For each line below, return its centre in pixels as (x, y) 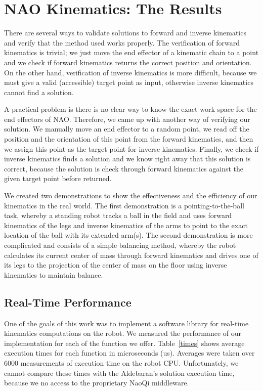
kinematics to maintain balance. (54, 274)
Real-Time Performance (68, 302)
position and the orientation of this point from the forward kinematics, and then (129, 139)
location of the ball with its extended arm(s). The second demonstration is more (128, 235)
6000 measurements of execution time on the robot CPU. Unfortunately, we (121, 362)
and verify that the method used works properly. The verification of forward (122, 42)
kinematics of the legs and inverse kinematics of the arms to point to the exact (126, 225)
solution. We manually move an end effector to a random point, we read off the (127, 129)
